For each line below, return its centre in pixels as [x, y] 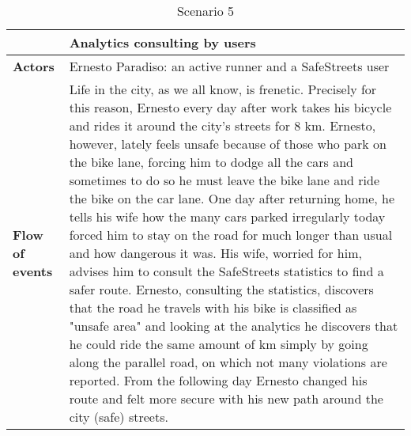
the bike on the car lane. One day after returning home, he [232, 198]
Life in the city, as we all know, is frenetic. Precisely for [223, 89]
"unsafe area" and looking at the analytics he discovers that [234, 326]
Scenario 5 [205, 11]
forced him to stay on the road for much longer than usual [231, 235]
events [33, 271]
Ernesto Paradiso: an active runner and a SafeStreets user [229, 66]
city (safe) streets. [119, 417]
